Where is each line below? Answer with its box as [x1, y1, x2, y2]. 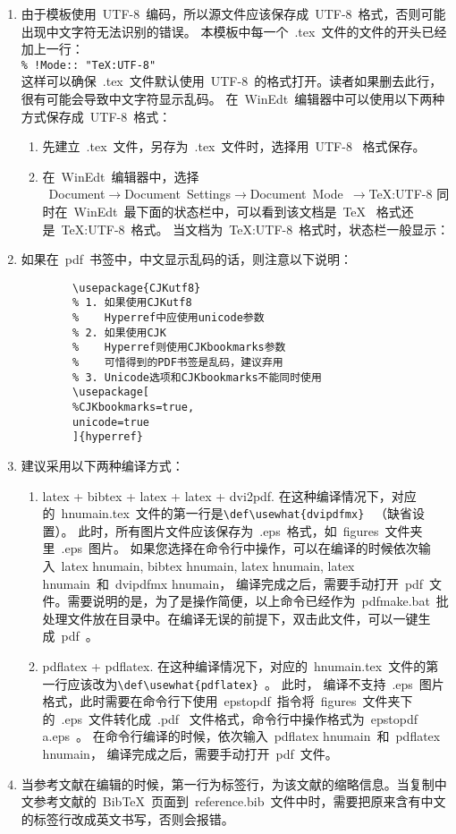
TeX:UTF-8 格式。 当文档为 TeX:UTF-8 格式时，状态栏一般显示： [61, 219, 450, 238]
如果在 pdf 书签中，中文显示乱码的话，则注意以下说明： [21, 250, 353, 268]
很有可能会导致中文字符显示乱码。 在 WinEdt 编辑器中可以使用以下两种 [21, 89, 445, 108]
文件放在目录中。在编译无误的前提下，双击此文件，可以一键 [67, 608, 418, 627]
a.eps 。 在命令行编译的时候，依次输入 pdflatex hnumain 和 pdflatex [42, 727, 441, 745]
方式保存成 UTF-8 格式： [21, 106, 172, 125]
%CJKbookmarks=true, [72, 401, 195, 414]
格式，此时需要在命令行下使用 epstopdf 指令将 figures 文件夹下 [42, 692, 413, 711]
